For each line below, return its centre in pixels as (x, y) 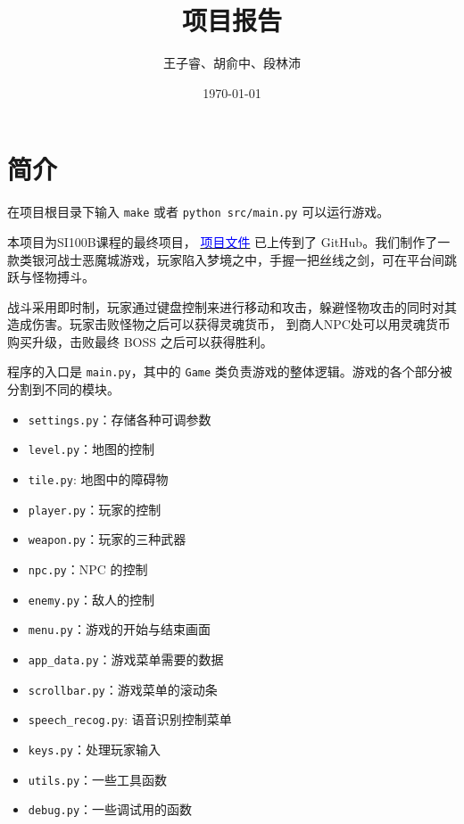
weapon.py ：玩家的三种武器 (107, 539)
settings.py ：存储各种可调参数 (120, 419)
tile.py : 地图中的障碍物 (98, 479)
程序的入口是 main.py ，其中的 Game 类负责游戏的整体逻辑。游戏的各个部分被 (230, 371)
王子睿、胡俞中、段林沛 (232, 63)
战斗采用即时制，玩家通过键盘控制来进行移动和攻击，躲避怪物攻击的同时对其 (232, 306)
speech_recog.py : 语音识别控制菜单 (130, 719)
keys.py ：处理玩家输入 (94, 749)
